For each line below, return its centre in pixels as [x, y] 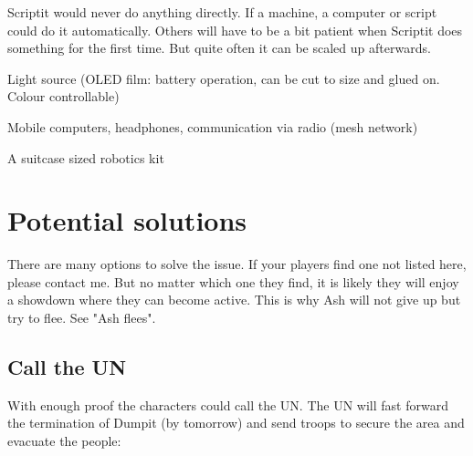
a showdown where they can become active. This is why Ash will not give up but [234, 300]
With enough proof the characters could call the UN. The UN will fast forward [228, 404]
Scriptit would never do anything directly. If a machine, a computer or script [222, 12]
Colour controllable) [63, 96]
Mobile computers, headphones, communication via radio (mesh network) [213, 126]
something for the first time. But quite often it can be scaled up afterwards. [219, 48]
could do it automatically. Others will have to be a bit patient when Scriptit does [235, 30]
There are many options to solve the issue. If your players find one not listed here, [237, 264]
